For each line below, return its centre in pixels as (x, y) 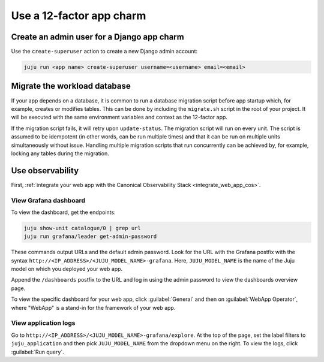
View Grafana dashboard (48, 200)
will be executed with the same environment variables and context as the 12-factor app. (119, 117)
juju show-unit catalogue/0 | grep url (82, 228)
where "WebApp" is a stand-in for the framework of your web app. (93, 307)
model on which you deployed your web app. (67, 269)
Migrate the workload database (71, 86)
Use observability (45, 171)
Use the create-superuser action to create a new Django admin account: (104, 52)
